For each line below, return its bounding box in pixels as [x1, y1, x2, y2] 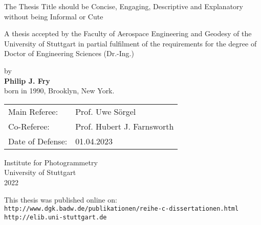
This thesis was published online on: [4, 194, 117, 205]
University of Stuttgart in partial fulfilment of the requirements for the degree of [4, 38, 257, 48]
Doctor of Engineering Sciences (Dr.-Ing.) [4, 48, 134, 59]
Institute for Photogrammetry [4, 157, 98, 167]
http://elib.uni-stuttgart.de [4, 213, 107, 221]
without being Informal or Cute [4, 11, 103, 21]
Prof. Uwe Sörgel [75, 105, 136, 117]
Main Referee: [8, 105, 58, 117]
